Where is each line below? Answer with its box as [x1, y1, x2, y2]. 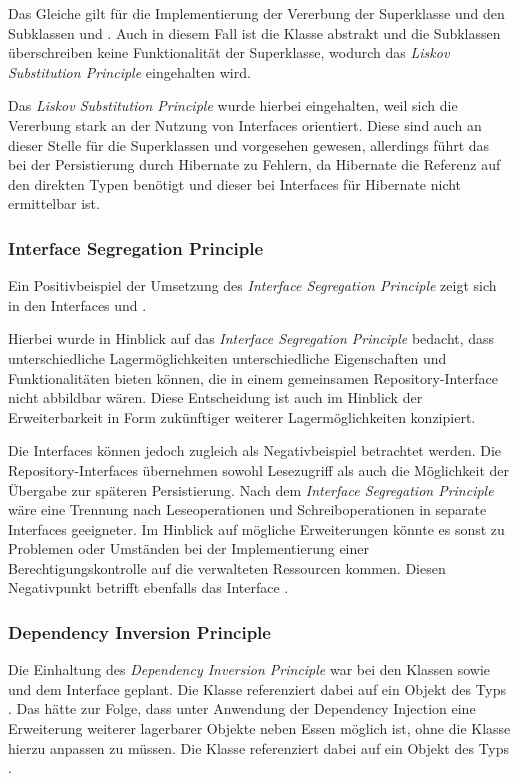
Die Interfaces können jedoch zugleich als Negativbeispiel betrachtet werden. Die [8, 440, 502, 461]
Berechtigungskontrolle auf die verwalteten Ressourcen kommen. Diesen [8, 557, 446, 578]
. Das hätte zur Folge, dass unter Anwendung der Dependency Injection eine [8, 698, 476, 719]
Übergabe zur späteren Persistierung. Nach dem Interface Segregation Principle [8, 479, 494, 500]
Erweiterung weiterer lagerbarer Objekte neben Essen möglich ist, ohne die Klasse [8, 718, 511, 739]
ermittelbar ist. [8, 193, 100, 214]
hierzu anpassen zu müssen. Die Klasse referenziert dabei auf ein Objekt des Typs [8, 737, 510, 758]
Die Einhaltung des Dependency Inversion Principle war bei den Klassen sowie [8, 659, 491, 680]
